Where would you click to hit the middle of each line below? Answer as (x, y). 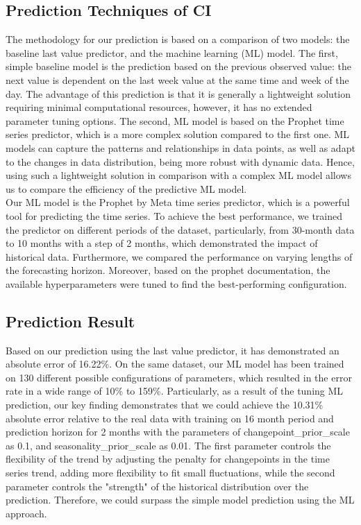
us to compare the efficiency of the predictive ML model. (126, 188)
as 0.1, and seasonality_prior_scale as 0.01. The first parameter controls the (168, 445)
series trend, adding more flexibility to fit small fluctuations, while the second (170, 473)
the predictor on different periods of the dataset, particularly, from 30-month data (180, 229)
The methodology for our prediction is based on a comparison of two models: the (178, 39)
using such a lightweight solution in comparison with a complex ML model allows (178, 175)
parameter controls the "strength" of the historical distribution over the (157, 486)
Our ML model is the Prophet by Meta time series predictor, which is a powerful (178, 202)
